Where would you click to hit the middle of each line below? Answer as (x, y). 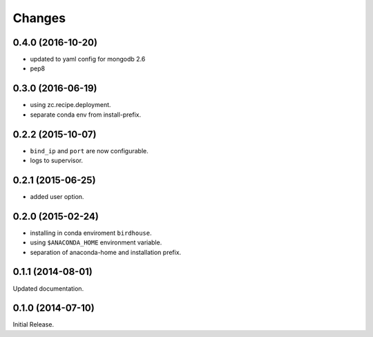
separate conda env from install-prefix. (86, 115)
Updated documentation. (48, 288)
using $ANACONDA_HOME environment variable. (96, 242)
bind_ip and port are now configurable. (89, 151)
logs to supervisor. (56, 161)
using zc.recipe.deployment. (70, 105)
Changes (39, 18)
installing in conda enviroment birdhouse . (91, 233)
